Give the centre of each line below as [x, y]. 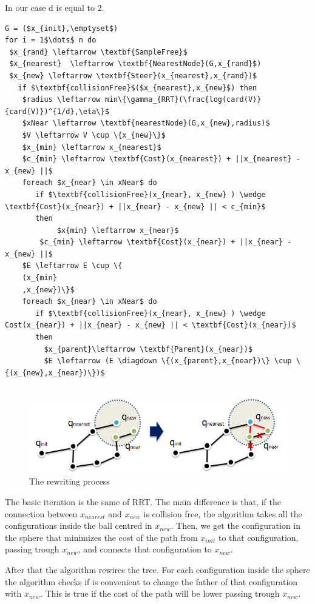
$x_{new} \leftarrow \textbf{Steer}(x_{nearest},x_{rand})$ [133, 75]
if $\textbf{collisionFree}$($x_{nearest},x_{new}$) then [137, 88]
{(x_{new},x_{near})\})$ [55, 373]
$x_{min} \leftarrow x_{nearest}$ [92, 147]
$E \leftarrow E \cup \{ [72, 266]
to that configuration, [258, 537]
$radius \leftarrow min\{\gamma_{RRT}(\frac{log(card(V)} [142, 100]
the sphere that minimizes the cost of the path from [101, 537]
